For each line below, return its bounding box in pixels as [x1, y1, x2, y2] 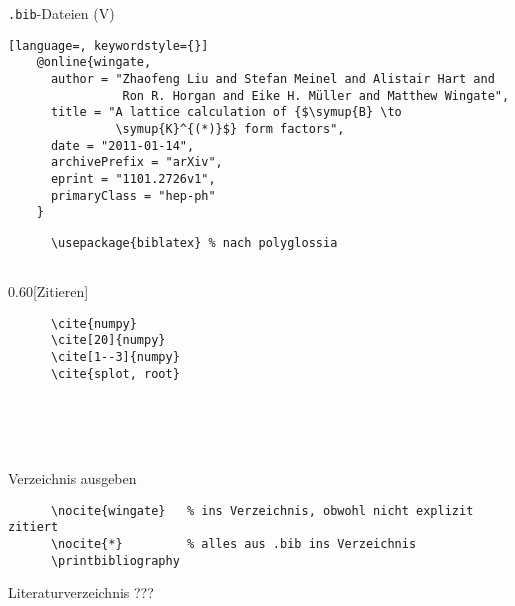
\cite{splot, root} [50, 366, 180, 381]
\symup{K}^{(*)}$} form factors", [115, 121, 345, 136]
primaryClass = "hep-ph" [50, 188, 216, 203]
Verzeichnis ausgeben [8, 468, 137, 489]
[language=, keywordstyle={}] [8, 38, 209, 53]
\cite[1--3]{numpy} [50, 350, 180, 365]
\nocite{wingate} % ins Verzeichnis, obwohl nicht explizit [50, 503, 474, 518]
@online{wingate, [36, 55, 152, 70]
